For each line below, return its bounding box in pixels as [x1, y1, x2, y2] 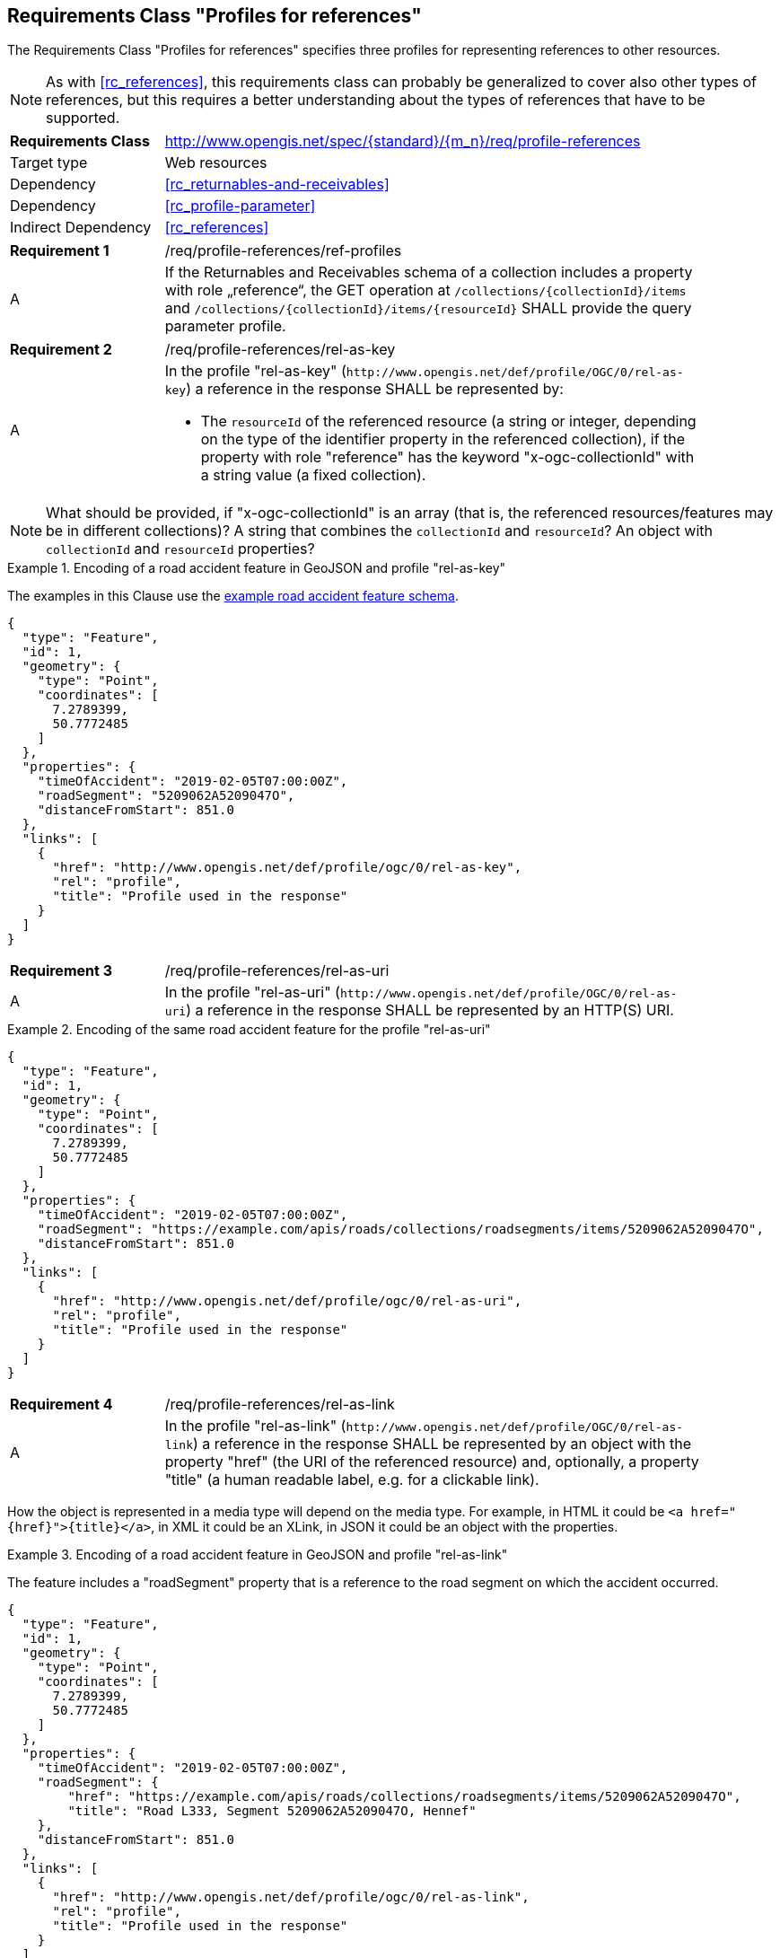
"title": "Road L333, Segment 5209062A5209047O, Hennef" [67, 1804, 477, 1819]
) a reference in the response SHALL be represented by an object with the [192, 1435, 692, 1453]
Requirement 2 [10, 340, 112, 359]
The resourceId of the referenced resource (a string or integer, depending [200, 412, 697, 431]
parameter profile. [164, 317, 286, 336]
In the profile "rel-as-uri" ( [164, 983, 340, 1002]
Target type [10, 154, 88, 172]
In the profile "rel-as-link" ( [164, 1417, 346, 1436]
